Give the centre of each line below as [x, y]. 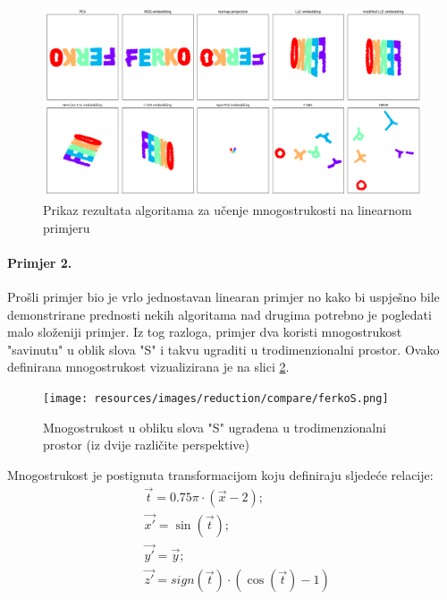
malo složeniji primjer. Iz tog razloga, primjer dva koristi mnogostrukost [205, 332]
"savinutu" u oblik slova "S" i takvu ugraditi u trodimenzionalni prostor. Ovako [223, 349]
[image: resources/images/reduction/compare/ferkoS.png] [216, 398]
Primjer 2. [40, 262]
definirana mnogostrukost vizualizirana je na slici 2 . [148, 367]
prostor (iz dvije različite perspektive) [146, 445]
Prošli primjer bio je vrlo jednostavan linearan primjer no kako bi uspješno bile [223, 296]
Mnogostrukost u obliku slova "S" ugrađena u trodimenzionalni [215, 427]
